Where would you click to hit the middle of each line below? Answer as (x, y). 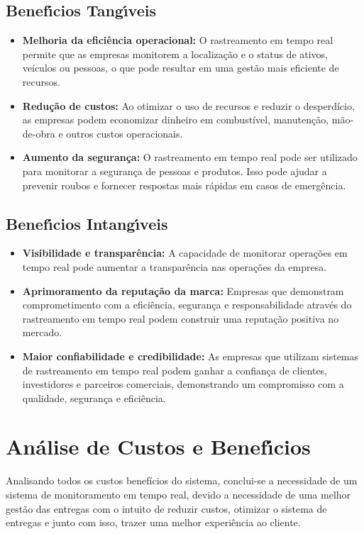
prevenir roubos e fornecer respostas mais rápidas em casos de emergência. (184, 185)
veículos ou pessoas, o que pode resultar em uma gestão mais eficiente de (181, 68)
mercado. (42, 332)
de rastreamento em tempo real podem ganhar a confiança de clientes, (175, 370)
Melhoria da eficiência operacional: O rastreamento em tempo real (178, 40)
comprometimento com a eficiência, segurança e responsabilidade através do (187, 305)
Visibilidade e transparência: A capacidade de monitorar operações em (185, 253)
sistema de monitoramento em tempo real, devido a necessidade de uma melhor (178, 494)
